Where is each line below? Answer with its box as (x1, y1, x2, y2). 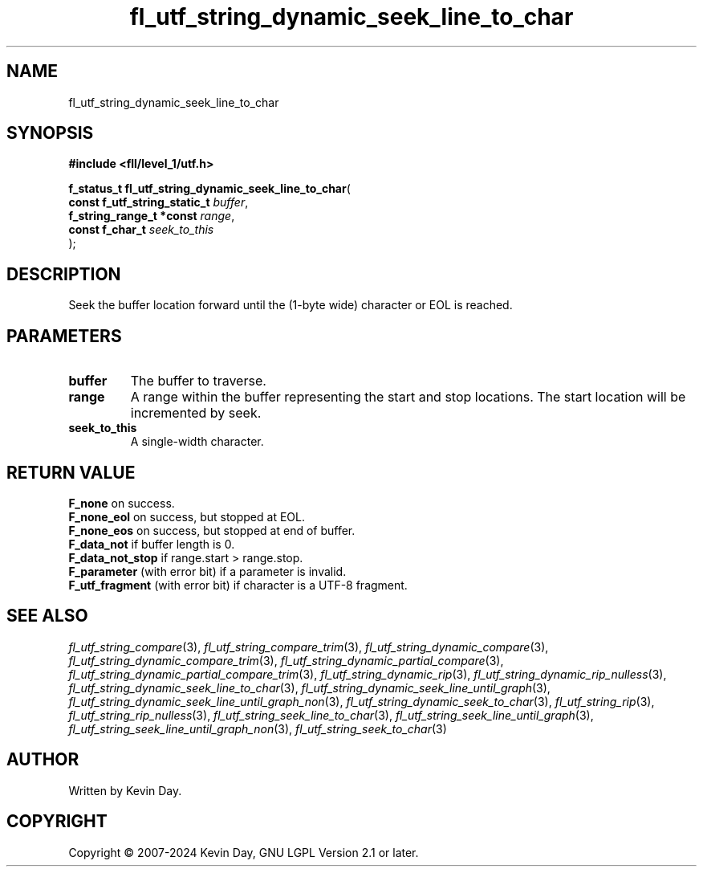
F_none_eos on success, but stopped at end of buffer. (68, 523, 356, 537)
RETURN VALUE (6, 462, 136, 483)
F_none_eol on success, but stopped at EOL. (68, 509, 305, 524)
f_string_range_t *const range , (68, 209, 235, 223)
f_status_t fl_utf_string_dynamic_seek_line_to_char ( (68, 182, 351, 196)
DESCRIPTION (6, 263, 121, 284)
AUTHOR (6, 749, 79, 770)
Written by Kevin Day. (68, 783, 182, 798)
